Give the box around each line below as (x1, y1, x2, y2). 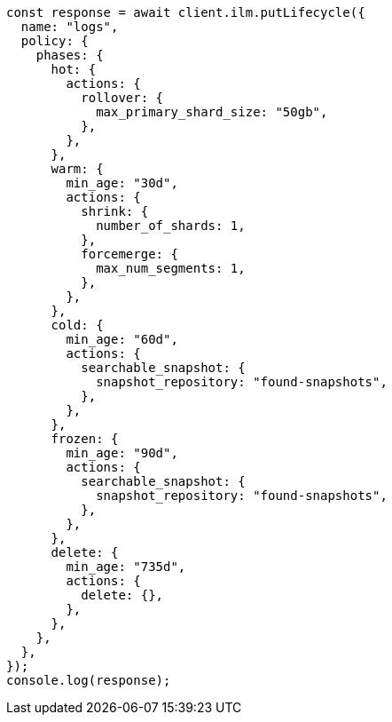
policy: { (20, 34, 89, 48)
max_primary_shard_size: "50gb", (96, 105, 328, 119)
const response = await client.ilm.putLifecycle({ (6, 5, 365, 20)
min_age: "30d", (66, 176, 178, 190)
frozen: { (51, 432, 119, 446)
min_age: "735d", (66, 559, 186, 574)
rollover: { (81, 91, 164, 105)
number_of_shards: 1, (96, 218, 246, 233)
